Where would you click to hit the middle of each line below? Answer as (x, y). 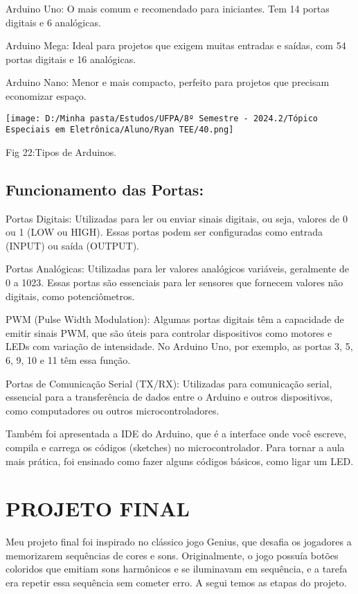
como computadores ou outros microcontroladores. (113, 410)
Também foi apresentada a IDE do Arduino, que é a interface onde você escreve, (176, 434)
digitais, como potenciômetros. (70, 296)
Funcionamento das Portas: (105, 189)
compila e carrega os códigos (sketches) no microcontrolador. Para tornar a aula (175, 447)
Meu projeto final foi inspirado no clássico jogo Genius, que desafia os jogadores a (179, 542)
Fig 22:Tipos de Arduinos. (61, 151)
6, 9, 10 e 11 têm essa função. (68, 360)
